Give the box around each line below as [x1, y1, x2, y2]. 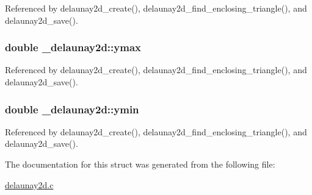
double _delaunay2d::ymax [5, 40, 141, 55]
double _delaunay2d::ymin [5, 101, 139, 116]
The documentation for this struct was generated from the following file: [5, 158, 275, 170]
